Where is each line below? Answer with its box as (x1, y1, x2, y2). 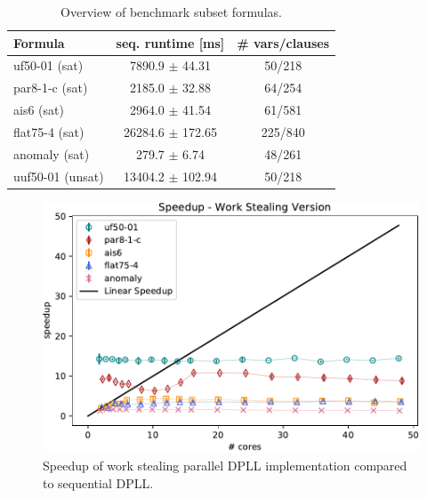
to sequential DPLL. (43, 473, 154, 492)
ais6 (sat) (13, 100, 64, 119)
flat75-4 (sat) (13, 122, 85, 141)
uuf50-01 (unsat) (13, 166, 104, 185)
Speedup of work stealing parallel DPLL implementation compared (43, 456, 407, 474)
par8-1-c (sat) (13, 78, 88, 97)
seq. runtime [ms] (116, 33, 225, 52)
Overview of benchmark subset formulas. (60, 3, 282, 20)
